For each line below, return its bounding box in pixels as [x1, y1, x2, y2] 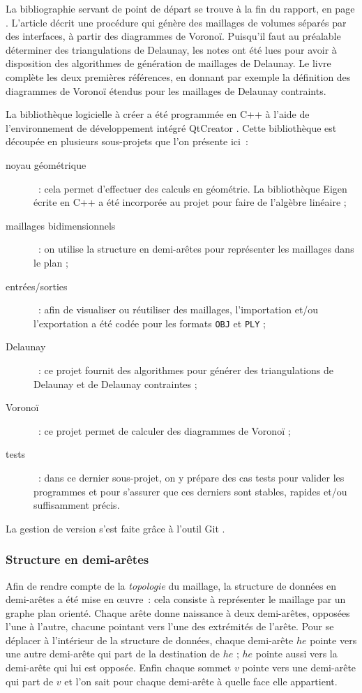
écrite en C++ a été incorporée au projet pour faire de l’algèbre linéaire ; [33, 195, 347, 209]
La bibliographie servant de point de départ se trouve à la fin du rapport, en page [6, 1, 355, 15]
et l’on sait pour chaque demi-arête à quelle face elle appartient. [64, 673, 338, 688]
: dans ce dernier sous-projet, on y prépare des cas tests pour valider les [38, 470, 345, 484]
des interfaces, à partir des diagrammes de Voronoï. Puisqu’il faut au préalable [6, 29, 341, 43]
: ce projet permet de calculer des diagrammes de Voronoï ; [38, 423, 291, 438]
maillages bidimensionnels [6, 218, 116, 232]
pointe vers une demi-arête [242, 660, 356, 675]
